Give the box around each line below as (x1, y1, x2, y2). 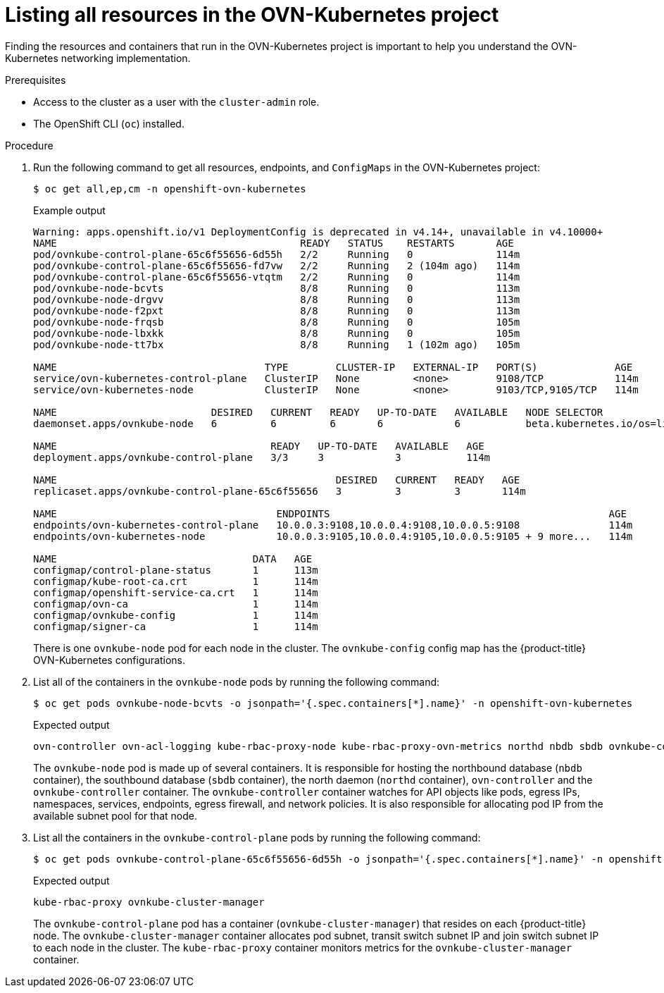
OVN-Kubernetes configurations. (33, 653, 185, 666)
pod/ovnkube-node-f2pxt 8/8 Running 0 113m (33, 304, 520, 316)
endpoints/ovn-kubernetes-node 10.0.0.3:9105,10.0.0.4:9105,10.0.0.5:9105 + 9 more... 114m (33, 530, 633, 542)
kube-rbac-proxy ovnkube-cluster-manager (33, 896, 265, 908)
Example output (33, 204, 106, 216)
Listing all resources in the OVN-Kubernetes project (5, 3, 499, 27)
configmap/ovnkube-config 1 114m (33, 609, 318, 621)
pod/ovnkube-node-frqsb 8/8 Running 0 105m (33, 316, 520, 328)
